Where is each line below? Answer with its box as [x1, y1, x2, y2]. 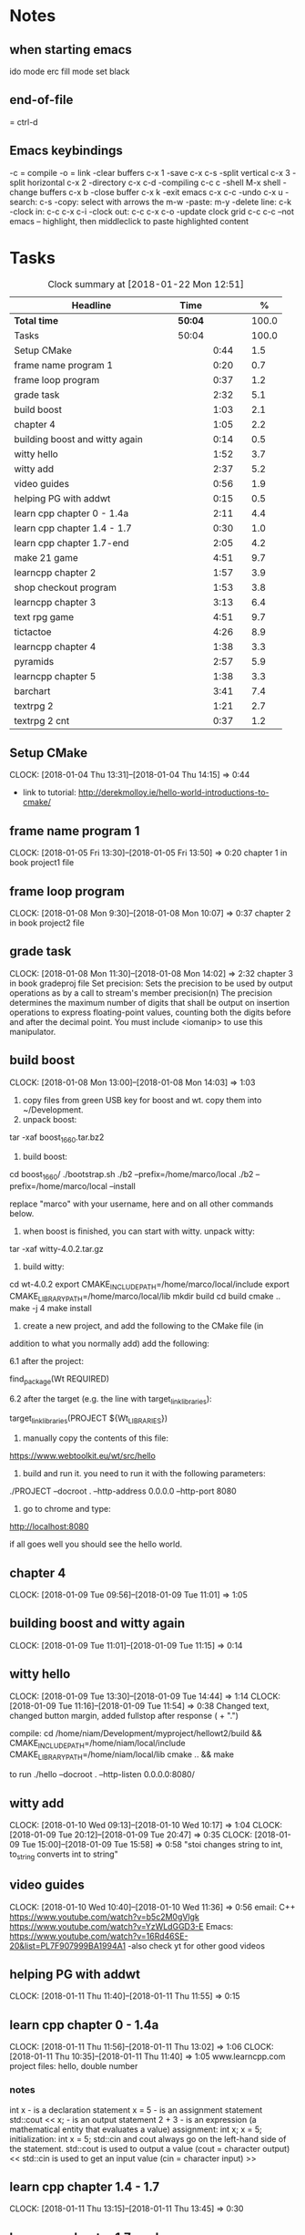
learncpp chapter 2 [14, 566, 97, 579]
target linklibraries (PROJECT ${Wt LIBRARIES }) [9, 1412, 168, 1426]
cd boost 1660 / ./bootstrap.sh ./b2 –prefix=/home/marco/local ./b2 [9, 1169, 254, 1182]
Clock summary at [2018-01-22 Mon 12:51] [47, 277, 244, 290]
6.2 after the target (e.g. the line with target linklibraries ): [9, 1392, 212, 1406]
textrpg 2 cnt [14, 714, 70, 727]
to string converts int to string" [9, 1848, 118, 1861]
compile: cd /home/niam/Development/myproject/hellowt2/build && [9, 1727, 262, 1738]
